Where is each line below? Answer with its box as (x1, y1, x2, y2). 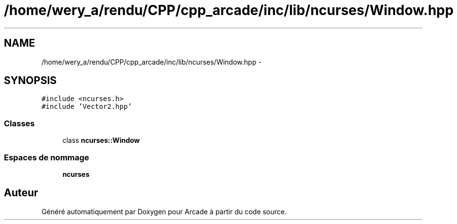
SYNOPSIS (4, 74, 57, 87)
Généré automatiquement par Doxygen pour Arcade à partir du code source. (41, 207, 287, 216)
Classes (4, 118, 35, 128)
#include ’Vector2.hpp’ (41, 103, 132, 111)
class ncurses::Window (62, 136, 140, 145)
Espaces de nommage (4, 152, 90, 162)
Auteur (4, 187, 38, 199)
